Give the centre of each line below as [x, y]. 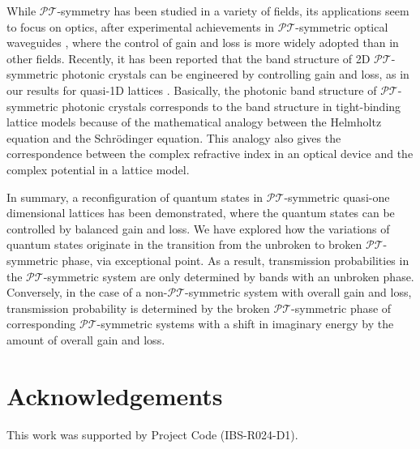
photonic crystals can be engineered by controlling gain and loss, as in [236, 74]
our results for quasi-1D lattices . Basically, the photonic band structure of [192, 90]
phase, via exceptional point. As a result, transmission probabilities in [236, 260]
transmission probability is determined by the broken [138, 308]
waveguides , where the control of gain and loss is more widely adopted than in [203, 43]
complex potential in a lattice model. [98, 169]
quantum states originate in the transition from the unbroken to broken [184, 244]
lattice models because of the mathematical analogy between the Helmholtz [194, 122]
